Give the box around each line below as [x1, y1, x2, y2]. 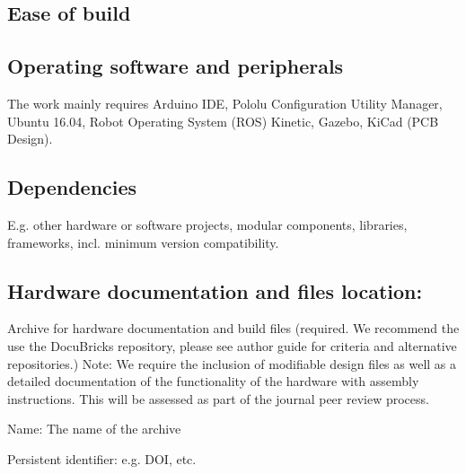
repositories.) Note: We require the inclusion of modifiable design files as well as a [7, 354, 457, 373]
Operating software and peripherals [7, 52, 344, 80]
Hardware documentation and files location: [7, 276, 423, 304]
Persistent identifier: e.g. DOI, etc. [7, 449, 197, 468]
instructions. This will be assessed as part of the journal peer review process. [7, 389, 429, 408]
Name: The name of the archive [7, 419, 181, 438]
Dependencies [7, 173, 137, 201]
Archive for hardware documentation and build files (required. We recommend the [7, 319, 460, 338]
